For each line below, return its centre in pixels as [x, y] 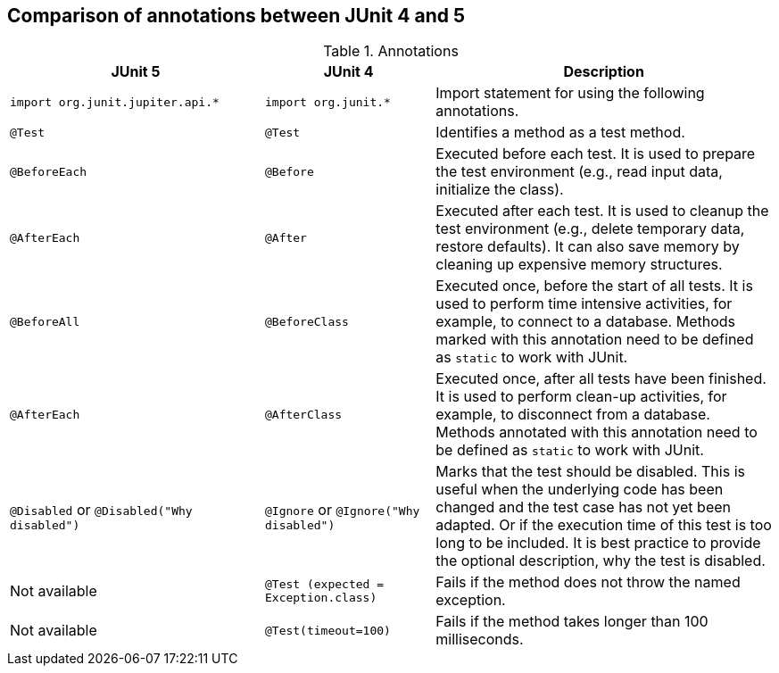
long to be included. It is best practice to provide [598, 543]
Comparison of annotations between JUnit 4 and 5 [236, 16]
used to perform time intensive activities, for [584, 304]
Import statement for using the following [570, 93]
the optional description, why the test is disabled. [601, 561]
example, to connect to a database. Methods [586, 322]
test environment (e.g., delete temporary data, [590, 229]
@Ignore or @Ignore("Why [342, 509]
